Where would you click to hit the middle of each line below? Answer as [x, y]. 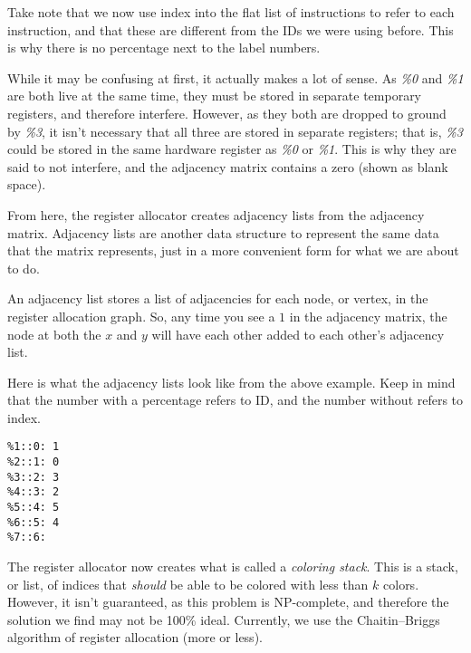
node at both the [54, 334]
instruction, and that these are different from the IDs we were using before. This [231, 29]
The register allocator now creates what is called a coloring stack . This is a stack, [233, 567]
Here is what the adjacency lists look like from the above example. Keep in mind [231, 382]
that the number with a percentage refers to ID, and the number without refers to [235, 400]
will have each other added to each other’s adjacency [298, 334]
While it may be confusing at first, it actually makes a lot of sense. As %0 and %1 [235, 77]
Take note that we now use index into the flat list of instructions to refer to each [231, 12]
